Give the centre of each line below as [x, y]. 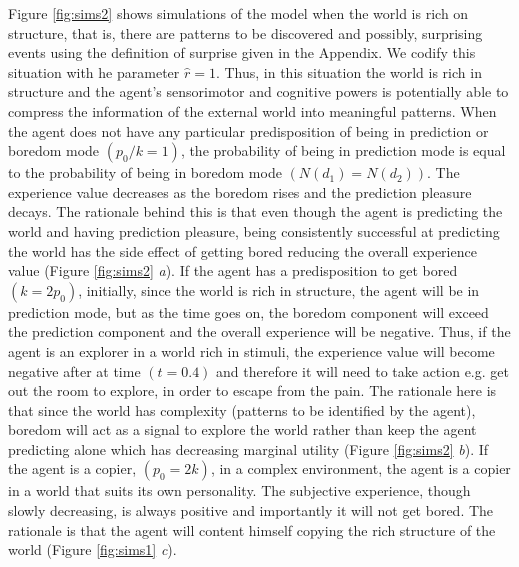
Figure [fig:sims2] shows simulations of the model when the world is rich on [238, 13]
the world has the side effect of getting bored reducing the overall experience [242, 250]
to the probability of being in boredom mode [145, 172]
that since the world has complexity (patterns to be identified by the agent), [242, 409]
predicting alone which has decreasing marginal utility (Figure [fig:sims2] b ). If [248, 448]
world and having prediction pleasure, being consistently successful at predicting [254, 230]
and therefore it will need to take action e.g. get [362, 370]
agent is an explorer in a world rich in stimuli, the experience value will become [251, 350]
